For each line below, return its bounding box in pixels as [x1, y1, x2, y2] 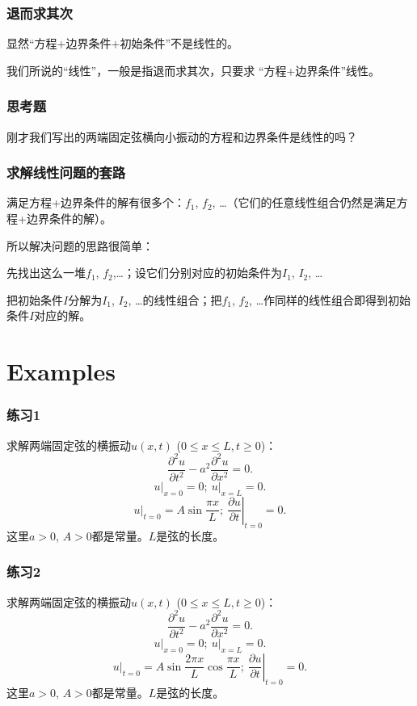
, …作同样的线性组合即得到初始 [249, 291, 411, 308]
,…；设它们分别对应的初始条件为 [112, 264, 282, 281]
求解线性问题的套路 [6, 162, 126, 183]
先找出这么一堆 [6, 264, 86, 281]
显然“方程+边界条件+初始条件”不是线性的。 [6, 35, 238, 52]
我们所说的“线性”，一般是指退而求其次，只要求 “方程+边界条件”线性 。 [6, 61, 380, 78]
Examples [6, 355, 116, 388]
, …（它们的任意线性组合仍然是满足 [212, 194, 397, 211]
